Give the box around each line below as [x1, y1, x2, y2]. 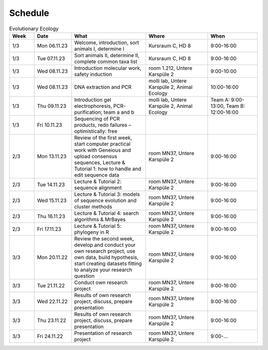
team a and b [103, 108, 134, 115]
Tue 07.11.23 [37, 55, 66, 62]
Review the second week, [74, 235, 134, 242]
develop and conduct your [74, 241, 136, 248]
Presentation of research [74, 330, 133, 337]
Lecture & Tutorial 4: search [74, 209, 139, 216]
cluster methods [74, 203, 113, 210]
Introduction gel [74, 96, 111, 103]
